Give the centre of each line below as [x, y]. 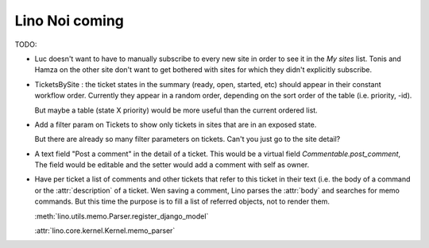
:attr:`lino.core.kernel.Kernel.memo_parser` [105, 231]
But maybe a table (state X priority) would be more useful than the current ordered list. [176, 110]
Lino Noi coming [70, 21]
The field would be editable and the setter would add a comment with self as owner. [172, 165]
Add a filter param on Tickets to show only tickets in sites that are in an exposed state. [176, 124]
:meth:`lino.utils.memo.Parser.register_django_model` [122, 216]
